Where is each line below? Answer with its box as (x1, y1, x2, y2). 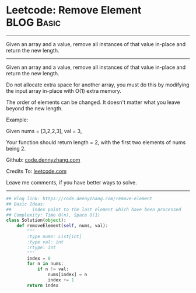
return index (27, 282, 59, 288)
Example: (6, 116, 29, 123)
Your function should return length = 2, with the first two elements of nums (6, 138, 186, 146)
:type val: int (27, 239, 64, 245)
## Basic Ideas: (6, 201, 45, 207)
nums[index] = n (47, 272, 87, 278)
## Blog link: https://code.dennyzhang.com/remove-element (6, 196, 153, 201)
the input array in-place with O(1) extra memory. (6, 87, 121, 94)
